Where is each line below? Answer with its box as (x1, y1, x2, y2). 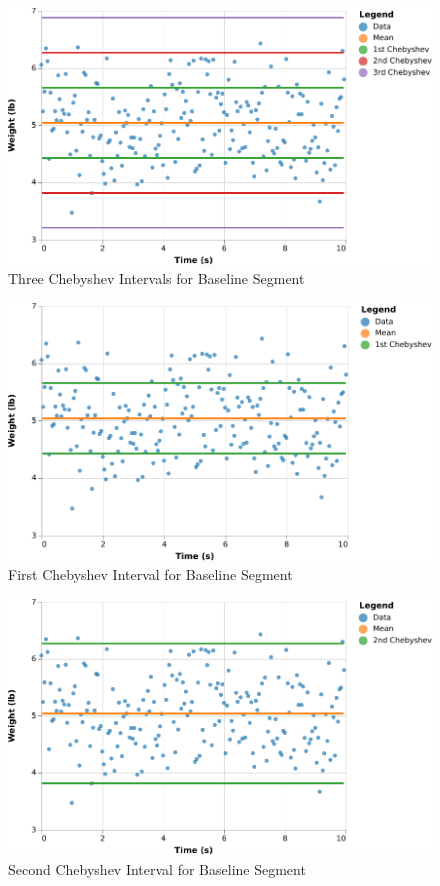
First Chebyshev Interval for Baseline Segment (8, 564, 293, 585)
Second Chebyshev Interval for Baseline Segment (8, 859, 306, 880)
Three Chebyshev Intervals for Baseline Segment (8, 268, 305, 289)
